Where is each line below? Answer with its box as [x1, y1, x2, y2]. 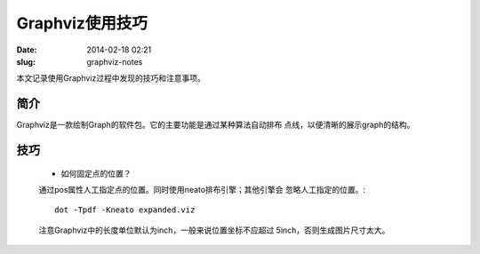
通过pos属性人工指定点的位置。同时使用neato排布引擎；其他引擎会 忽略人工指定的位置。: [38, 185, 366, 195]
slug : [16, 56, 36, 67]
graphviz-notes [86, 56, 143, 67]
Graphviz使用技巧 [16, 13, 148, 33]
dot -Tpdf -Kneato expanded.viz [54, 205, 196, 215]
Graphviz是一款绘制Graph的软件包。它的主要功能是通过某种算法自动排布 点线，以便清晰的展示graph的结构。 [16, 120, 415, 131]
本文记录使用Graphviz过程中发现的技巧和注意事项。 [16, 73, 206, 83]
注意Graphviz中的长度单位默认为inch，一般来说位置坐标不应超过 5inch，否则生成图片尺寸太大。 [38, 225, 390, 235]
